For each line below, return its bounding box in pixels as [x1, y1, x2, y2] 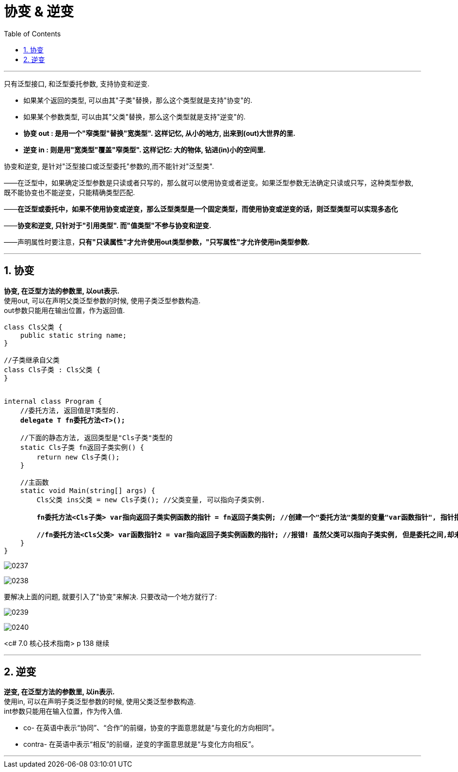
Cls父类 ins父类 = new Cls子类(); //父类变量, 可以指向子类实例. [36, 495, 265, 504]
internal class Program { [4, 397, 102, 405]
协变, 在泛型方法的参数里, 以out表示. [4, 286, 120, 295]
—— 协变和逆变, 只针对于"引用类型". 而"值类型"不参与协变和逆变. [4, 221, 212, 230]
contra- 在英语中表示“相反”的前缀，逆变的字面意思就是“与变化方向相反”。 [23, 740, 258, 749]
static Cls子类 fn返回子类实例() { [20, 443, 145, 451]
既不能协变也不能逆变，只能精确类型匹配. [4, 188, 135, 197]
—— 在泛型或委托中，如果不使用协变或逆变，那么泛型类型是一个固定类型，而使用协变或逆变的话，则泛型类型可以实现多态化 [4, 204, 398, 213]
